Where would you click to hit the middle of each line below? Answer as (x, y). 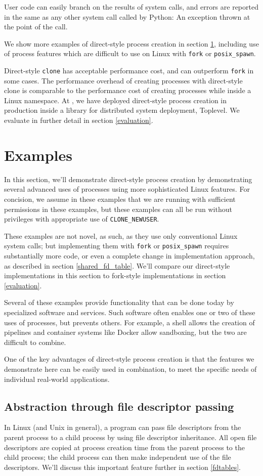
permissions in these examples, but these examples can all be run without (118, 209)
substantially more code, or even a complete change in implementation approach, (129, 256)
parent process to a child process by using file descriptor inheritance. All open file (130, 437)
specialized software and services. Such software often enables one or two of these (130, 312)
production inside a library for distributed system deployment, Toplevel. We (122, 110)
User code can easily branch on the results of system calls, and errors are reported (131, 7)
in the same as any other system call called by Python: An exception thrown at (127, 16)
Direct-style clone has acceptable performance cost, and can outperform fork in (129, 71)
